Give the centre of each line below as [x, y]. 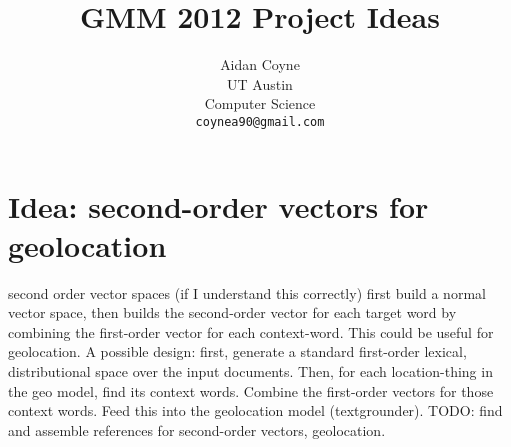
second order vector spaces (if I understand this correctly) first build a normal [247, 292]
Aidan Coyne [260, 64]
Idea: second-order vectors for [218, 205]
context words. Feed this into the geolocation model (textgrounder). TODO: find [255, 410]
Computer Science [260, 103]
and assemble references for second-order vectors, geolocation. [197, 429]
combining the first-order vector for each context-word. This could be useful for [251, 331]
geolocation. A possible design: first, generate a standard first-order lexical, [237, 351]
